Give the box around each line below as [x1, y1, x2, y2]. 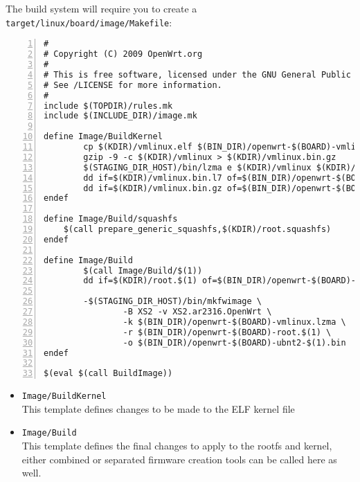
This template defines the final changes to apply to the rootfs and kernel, [21, 438, 332, 453]
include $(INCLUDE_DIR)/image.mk [44, 111, 197, 121]
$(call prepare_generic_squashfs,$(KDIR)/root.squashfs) [63, 224, 332, 234]
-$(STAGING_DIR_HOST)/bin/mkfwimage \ [83, 296, 262, 307]
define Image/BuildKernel [44, 132, 163, 142]
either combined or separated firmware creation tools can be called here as [21, 452, 337, 466]
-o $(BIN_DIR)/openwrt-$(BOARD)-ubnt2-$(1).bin [123, 337, 346, 348]
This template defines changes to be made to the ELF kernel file [21, 401, 295, 416]
